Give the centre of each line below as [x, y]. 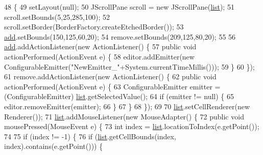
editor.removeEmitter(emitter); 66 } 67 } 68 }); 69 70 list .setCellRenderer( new [127, 106]
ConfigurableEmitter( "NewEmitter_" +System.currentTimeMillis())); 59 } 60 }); [129, 66]
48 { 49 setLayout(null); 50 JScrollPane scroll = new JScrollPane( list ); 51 [119, 7]
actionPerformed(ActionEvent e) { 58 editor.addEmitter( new [99, 56]
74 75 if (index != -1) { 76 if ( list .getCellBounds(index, [90, 136]
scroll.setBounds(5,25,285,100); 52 [57, 17]
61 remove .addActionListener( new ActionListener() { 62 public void [110, 76]
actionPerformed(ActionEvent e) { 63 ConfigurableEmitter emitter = [112, 86]
